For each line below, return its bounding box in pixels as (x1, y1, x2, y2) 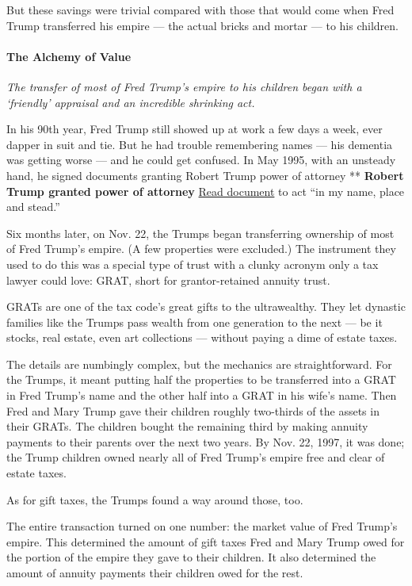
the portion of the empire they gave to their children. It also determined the (6, 549, 376, 565)
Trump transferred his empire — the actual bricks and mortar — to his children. (6, 17, 399, 33)
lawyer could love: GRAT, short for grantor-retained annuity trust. (6, 271, 330, 288)
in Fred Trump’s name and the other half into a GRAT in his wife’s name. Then (6, 387, 397, 404)
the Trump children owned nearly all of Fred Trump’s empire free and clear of (6, 449, 385, 465)
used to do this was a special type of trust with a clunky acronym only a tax (6, 255, 379, 272)
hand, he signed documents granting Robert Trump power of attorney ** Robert (6, 167, 404, 183)
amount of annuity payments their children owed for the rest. (6, 565, 303, 581)
